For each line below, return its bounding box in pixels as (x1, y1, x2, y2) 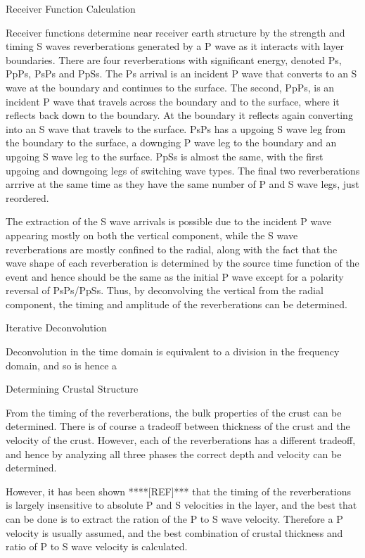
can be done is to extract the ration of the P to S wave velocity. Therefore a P (6, 512, 343, 526)
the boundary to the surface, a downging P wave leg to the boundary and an (6, 135, 337, 150)
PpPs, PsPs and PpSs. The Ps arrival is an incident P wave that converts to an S (6, 66, 357, 81)
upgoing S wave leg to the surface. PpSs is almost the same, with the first (6, 148, 324, 163)
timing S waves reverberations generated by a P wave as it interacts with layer (6, 39, 344, 53)
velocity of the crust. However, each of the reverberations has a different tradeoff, (6, 433, 356, 448)
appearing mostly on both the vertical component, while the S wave (6, 227, 298, 242)
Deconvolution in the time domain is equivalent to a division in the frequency (6, 344, 340, 359)
